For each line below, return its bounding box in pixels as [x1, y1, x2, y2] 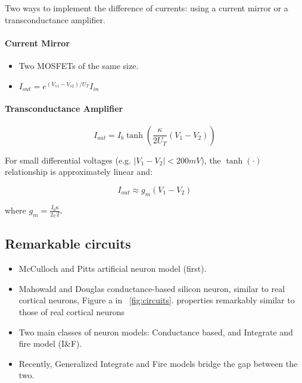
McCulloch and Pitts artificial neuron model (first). [18, 262, 207, 275]
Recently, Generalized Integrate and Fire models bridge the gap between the [18, 357, 298, 369]
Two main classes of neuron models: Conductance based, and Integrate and [18, 325, 293, 338]
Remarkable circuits [5, 234, 131, 253]
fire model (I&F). [18, 337, 82, 350]
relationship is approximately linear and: [5, 165, 153, 178]
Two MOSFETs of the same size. [18, 59, 139, 71]
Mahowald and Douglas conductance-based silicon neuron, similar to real [18, 282, 285, 294]
